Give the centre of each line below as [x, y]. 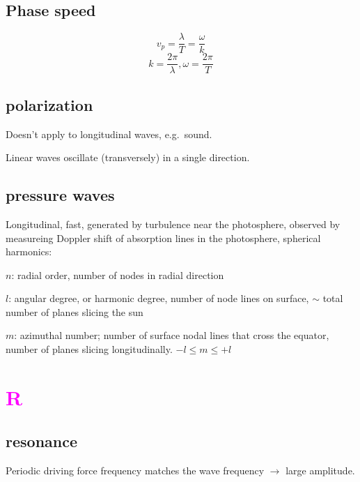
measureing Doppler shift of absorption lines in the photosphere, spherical [163, 238]
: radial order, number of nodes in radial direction [118, 274]
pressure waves [60, 195]
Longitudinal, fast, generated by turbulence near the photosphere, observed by [173, 224]
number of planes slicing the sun [75, 311]
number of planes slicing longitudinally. [89, 349]
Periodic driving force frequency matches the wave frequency [135, 470]
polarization [49, 104]
